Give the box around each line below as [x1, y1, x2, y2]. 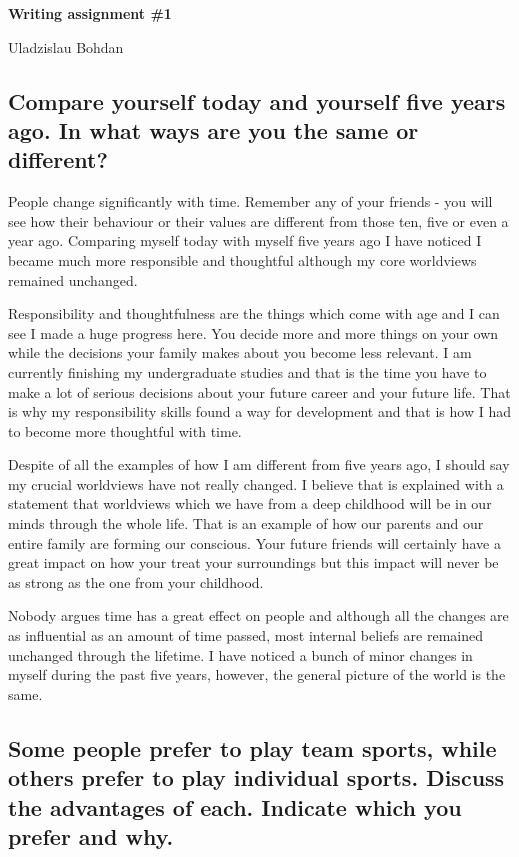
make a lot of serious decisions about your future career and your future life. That [8, 381, 511, 402]
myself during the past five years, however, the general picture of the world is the [8, 664, 506, 685]
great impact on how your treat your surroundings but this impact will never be [8, 552, 499, 573]
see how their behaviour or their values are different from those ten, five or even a [8, 210, 509, 231]
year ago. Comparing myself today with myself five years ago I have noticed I [8, 230, 482, 251]
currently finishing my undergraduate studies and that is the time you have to [8, 361, 487, 382]
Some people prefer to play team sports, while [8, 732, 497, 763]
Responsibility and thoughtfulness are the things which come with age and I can [8, 303, 500, 324]
